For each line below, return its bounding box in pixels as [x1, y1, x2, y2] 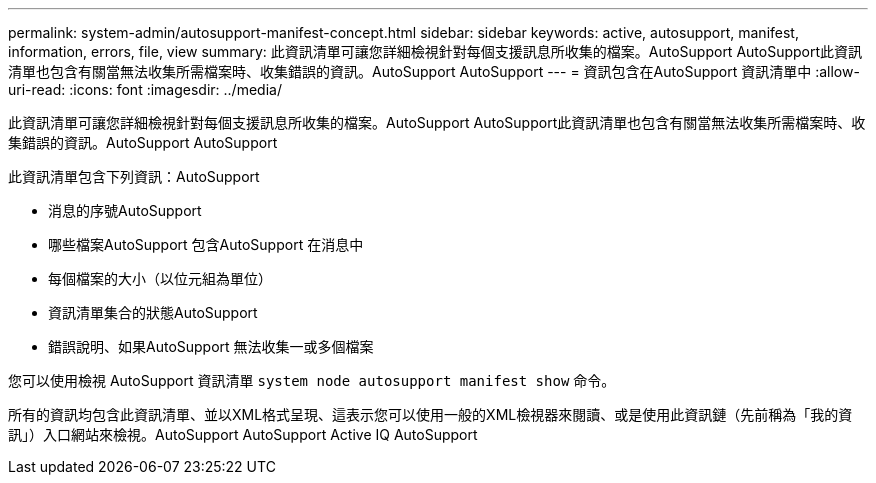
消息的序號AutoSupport [48, 202, 202, 219]
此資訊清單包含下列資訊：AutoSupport [8, 168, 260, 185]
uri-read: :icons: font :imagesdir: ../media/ [8, 81, 282, 98]
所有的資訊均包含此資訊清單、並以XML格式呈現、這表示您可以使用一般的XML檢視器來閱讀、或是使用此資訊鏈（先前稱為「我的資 [8, 406, 853, 423]
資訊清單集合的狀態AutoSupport [48, 304, 258, 321]
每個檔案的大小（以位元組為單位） [48, 270, 272, 287]
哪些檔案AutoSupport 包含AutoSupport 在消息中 [48, 236, 364, 253]
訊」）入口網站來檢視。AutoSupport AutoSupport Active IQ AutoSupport [8, 426, 478, 443]
